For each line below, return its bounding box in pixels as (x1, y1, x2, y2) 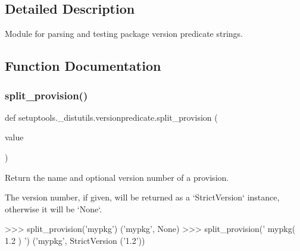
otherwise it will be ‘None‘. (5, 202, 102, 215)
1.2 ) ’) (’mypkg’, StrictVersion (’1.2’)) (5, 234, 145, 246)
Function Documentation (5, 57, 161, 75)
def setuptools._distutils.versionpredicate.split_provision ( (5, 111, 218, 123)
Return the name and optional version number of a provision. (5, 171, 229, 183)
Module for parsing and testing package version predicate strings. (5, 27, 243, 40)
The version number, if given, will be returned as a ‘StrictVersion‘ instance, (5, 191, 280, 203)
